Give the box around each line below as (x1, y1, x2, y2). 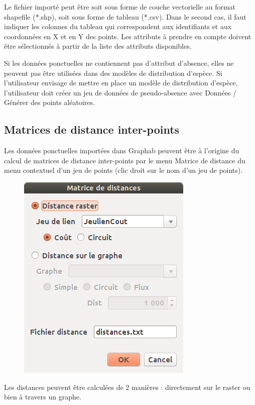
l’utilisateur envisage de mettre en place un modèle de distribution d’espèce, (4, 77, 238, 88)
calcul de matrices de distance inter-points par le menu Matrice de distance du (4, 155, 245, 165)
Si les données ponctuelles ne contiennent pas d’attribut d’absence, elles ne (4, 57, 234, 68)
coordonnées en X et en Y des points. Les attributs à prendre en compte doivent (4, 31, 251, 41)
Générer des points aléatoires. (4, 97, 95, 108)
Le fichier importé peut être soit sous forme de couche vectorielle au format (4, 2, 236, 12)
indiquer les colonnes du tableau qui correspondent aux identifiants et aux (4, 21, 232, 32)
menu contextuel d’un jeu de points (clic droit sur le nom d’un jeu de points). (4, 165, 243, 175)
